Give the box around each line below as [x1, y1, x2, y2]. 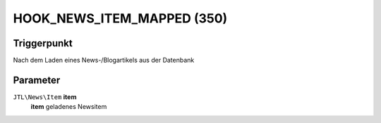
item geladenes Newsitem [30, 103, 107, 111]
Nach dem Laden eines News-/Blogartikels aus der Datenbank [13, 56, 195, 65]
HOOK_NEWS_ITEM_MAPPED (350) [13, 11, 228, 26]
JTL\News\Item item [13, 92, 77, 101]
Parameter [13, 74, 61, 86]
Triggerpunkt [13, 37, 73, 49]
